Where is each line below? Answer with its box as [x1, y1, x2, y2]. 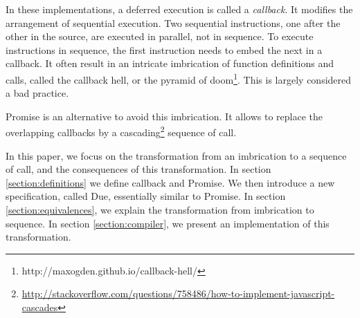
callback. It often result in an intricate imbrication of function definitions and [6, 56, 334, 71]
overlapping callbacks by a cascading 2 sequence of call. [6, 123, 237, 140]
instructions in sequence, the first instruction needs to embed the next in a [6, 42, 323, 57]
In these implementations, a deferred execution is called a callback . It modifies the [6, 2, 353, 16]
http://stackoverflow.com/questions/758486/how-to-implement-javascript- [21, 286, 335, 301]
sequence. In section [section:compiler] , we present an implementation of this [6, 216, 330, 230]
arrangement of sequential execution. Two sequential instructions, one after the [6, 15, 341, 30]
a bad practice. [6, 86, 69, 100]
